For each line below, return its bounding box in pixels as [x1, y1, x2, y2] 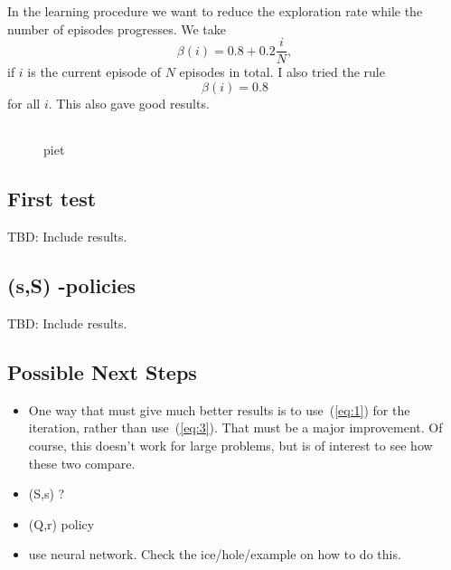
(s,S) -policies [7, 271, 136, 299]
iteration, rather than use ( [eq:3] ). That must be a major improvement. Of [28, 418, 443, 437]
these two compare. [28, 453, 136, 472]
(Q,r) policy [28, 514, 95, 533]
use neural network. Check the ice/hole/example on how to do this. [28, 545, 401, 564]
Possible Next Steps [7, 358, 197, 386]
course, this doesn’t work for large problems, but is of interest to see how [28, 436, 433, 455]
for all [7, 93, 41, 112]
